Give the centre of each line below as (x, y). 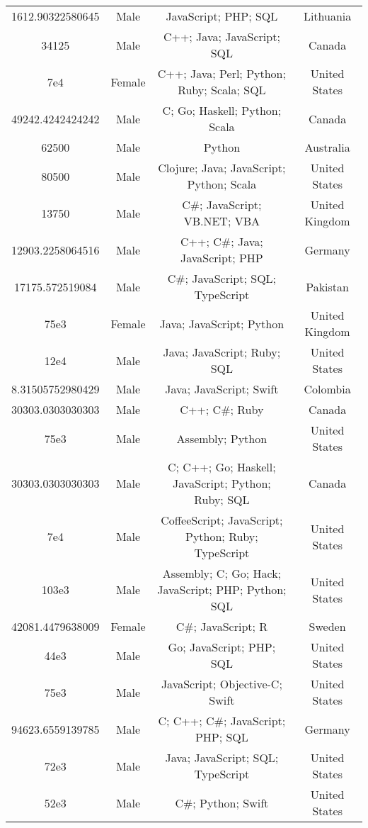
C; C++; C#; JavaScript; (222, 721)
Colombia (327, 389)
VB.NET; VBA (222, 221)
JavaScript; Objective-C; (222, 684)
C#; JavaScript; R (222, 626)
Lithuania (327, 16)
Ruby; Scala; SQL (222, 90)
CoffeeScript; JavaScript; (222, 520)
